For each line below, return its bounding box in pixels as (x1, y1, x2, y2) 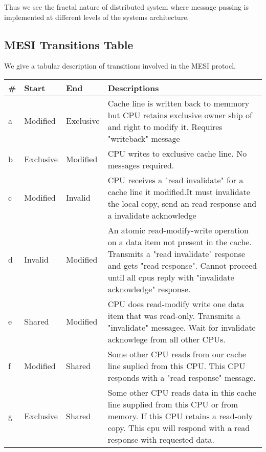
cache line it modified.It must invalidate (107, 185, 250, 198)
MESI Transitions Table (4, 36, 134, 52)
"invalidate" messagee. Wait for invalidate (107, 321, 256, 333)
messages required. (107, 159, 174, 171)
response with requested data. (107, 433, 214, 445)
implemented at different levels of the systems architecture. (4, 11, 189, 22)
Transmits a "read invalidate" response (107, 247, 246, 260)
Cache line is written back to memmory (107, 97, 250, 109)
